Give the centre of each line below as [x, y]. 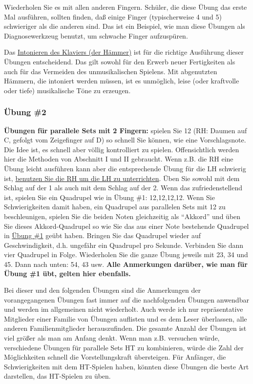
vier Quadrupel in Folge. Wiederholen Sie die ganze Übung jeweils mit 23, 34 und [126, 254]
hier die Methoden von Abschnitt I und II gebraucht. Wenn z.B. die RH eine [119, 159]
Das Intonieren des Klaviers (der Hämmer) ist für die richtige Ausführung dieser [124, 52]
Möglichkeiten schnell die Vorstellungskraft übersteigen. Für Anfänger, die [115, 357]
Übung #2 [25, 112]
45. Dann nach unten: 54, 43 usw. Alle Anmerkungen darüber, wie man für [126, 264]
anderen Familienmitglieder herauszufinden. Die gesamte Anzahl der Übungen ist [125, 328]
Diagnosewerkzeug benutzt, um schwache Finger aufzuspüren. [96, 35]
